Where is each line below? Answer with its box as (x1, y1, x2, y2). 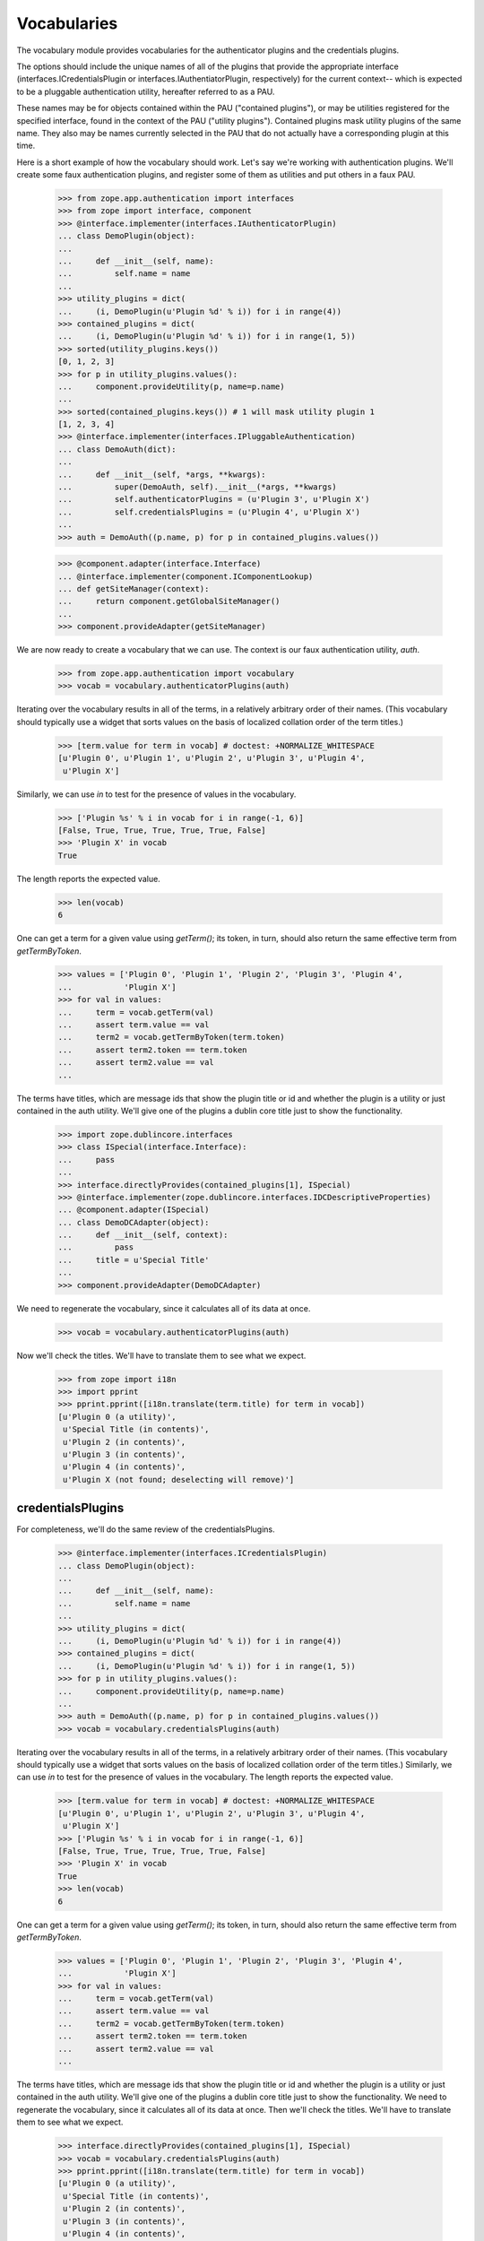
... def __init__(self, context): (57, 1230, 229, 1241)
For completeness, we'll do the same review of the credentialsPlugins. (16, 1524, 275, 1535)
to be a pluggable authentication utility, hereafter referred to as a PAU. (16, 86, 275, 97)
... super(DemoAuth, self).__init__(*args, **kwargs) (57, 482, 337, 492)
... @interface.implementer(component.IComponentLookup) (57, 571, 314, 582)
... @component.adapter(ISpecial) (57, 1205, 210, 1215)
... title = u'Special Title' (57, 1255, 210, 1265)
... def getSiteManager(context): (57, 584, 210, 593)
